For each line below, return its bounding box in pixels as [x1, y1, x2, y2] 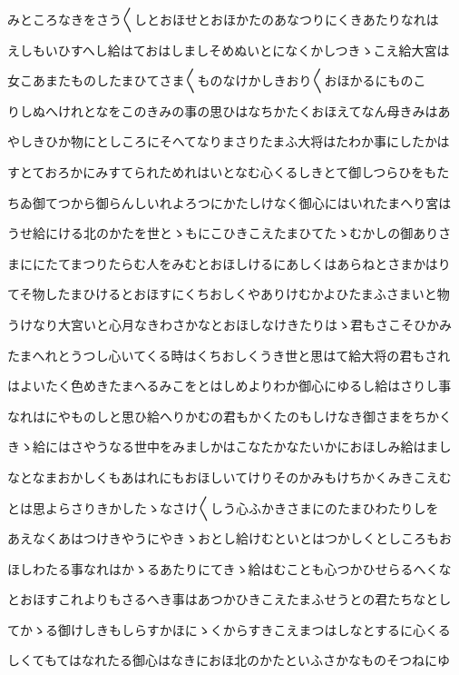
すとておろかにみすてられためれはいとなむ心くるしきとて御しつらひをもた [7, 162, 450, 181]
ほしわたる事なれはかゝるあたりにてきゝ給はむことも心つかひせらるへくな [7, 559, 452, 578]
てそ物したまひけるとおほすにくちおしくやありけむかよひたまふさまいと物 [7, 284, 450, 303]
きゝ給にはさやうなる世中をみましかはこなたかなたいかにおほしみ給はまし [7, 437, 452, 456]
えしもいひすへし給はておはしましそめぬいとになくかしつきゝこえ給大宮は [7, 40, 450, 59]
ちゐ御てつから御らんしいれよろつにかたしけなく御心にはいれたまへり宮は [7, 193, 452, 212]
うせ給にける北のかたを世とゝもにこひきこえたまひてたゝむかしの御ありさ [7, 223, 452, 243]
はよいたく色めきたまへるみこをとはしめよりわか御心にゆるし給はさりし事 [7, 376, 452, 395]
